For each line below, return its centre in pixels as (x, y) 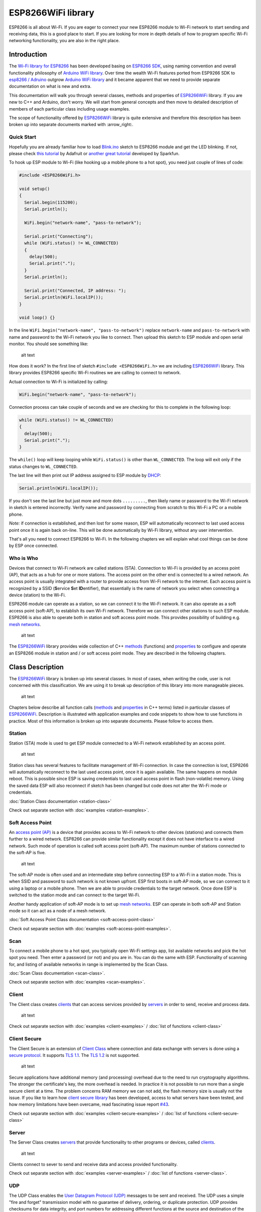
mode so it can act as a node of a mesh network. (58, 911)
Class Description (36, 667)
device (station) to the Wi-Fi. (37, 595)
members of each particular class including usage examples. (70, 109)
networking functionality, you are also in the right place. (65, 41)
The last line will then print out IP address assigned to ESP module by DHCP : (85, 476)
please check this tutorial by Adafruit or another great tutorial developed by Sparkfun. (94, 153)
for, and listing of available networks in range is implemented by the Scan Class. (89, 964)
